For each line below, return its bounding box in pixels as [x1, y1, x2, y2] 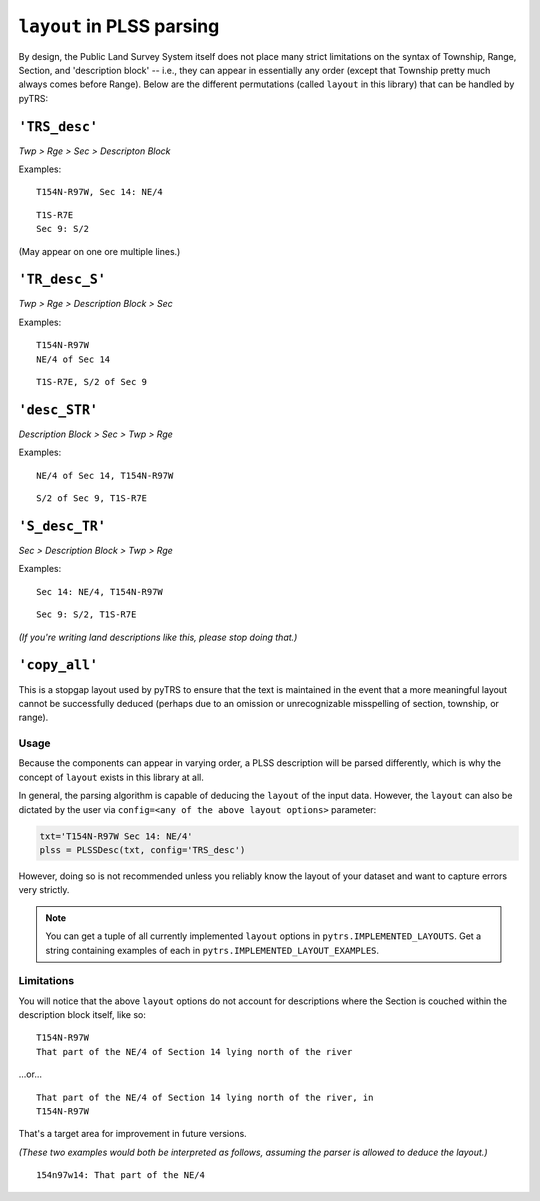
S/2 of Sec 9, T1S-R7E [36, 493, 148, 504]
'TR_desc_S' [18, 271, 107, 288]
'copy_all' [18, 657, 99, 674]
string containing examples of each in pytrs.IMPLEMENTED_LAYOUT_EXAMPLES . [45, 944, 380, 956]
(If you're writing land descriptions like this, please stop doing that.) [18, 631, 298, 643]
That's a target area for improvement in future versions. [18, 1128, 247, 1140]
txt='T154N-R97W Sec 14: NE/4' [39, 830, 194, 842]
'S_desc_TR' [18, 518, 107, 534]
